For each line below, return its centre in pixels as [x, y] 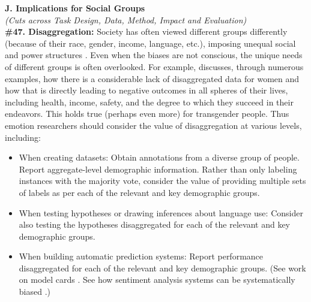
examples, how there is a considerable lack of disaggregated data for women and [152, 78]
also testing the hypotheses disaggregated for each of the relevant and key [154, 224]
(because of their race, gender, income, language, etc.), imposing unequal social [150, 43]
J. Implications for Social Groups [75, 8]
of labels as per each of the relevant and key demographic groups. [139, 192]
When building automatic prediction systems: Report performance [141, 256]
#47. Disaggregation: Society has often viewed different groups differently [146, 31]
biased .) [35, 292]
